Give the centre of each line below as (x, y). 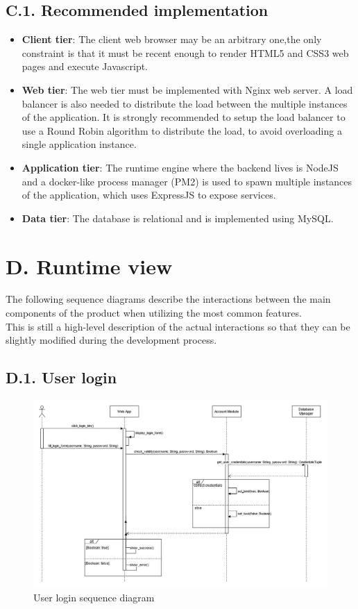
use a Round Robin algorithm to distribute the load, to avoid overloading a (182, 130)
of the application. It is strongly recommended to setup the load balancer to (184, 117)
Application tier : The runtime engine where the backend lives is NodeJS (180, 167)
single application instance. (79, 144)
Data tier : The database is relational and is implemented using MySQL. (178, 218)
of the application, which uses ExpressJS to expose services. (149, 195)
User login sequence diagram (94, 597)
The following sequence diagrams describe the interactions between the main (168, 299)
